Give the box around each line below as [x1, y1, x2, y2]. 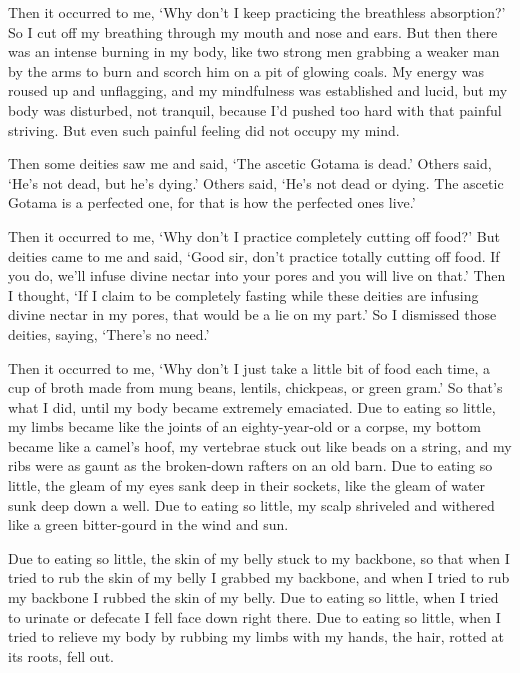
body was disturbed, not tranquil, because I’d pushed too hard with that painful [8, 99, 502, 120]
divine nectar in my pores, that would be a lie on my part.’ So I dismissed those [8, 304, 497, 325]
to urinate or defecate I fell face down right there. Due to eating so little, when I [8, 606, 501, 627]
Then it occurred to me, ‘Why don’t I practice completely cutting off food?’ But [8, 225, 500, 246]
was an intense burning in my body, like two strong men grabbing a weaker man [8, 41, 500, 62]
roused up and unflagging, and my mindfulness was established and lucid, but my [8, 80, 508, 101]
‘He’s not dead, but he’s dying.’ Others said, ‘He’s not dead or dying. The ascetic [8, 172, 504, 193]
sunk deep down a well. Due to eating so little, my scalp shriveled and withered [8, 494, 495, 515]
